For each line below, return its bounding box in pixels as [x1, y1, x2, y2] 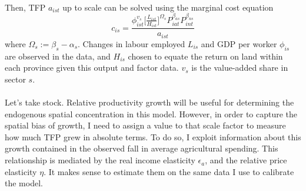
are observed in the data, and [5, 50, 111, 62]
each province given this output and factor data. [5, 61, 179, 74]
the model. [5, 177, 43, 189]
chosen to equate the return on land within [128, 50, 283, 62]
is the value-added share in [191, 61, 288, 74]
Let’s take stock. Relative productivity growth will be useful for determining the [5, 96, 294, 108]
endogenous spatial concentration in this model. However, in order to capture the [5, 107, 298, 120]
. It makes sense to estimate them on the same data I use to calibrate [44, 165, 294, 177]
